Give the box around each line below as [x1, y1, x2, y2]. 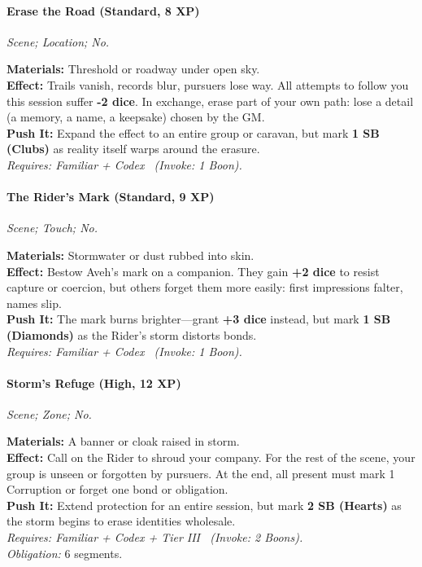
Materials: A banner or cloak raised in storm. [7, 433, 240, 450]
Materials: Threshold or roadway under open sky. [7, 60, 260, 77]
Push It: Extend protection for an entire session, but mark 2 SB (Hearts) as [7, 496, 402, 513]
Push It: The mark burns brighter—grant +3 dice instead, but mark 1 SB [7, 310, 391, 327]
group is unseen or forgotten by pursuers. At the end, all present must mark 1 [7, 464, 395, 481]
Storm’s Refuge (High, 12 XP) [7, 374, 181, 391]
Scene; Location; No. [7, 33, 110, 50]
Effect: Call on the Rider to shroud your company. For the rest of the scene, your [7, 449, 415, 466]
